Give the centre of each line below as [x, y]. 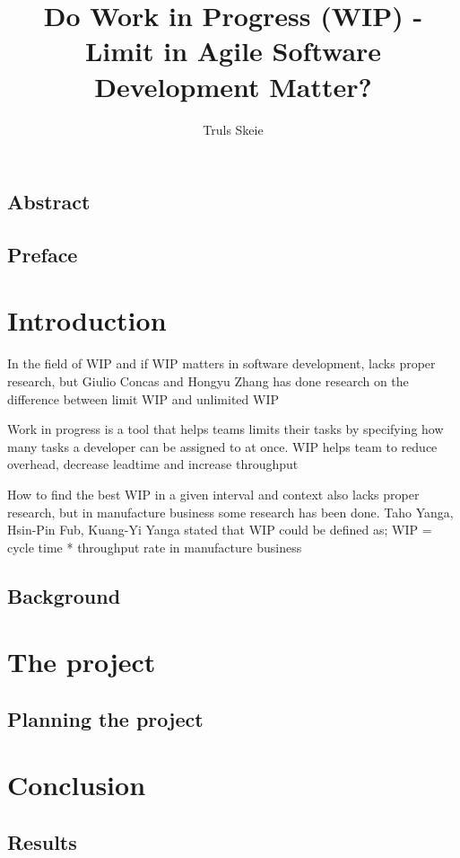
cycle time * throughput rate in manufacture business [155, 547]
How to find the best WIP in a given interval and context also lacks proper [213, 494]
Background [64, 595]
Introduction [87, 320]
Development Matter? [233, 86]
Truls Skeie [233, 129]
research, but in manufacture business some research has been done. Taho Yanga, [230, 512]
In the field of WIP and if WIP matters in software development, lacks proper [221, 363]
